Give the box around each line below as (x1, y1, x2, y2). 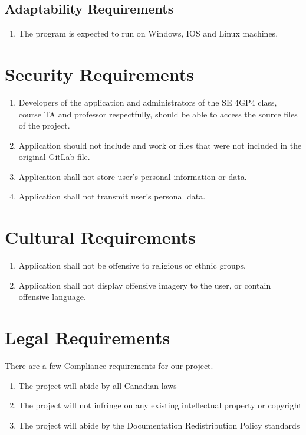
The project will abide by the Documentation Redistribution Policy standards (18, 418, 300, 431)
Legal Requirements (5, 325, 170, 349)
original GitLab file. (18, 151, 90, 163)
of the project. (18, 119, 70, 132)
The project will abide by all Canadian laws (18, 379, 177, 391)
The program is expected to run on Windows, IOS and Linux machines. (18, 27, 278, 40)
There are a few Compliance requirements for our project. (5, 359, 213, 372)
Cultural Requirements (5, 225, 196, 249)
